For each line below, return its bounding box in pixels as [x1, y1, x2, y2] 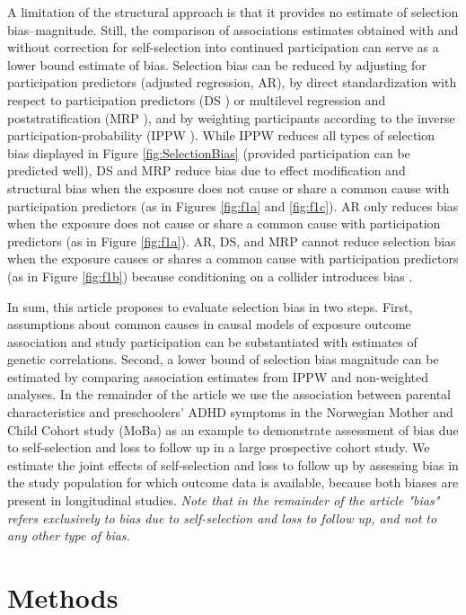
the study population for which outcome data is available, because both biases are [7, 473, 459, 492]
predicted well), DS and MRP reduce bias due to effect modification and [7, 161, 406, 180]
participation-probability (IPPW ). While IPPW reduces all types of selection [7, 126, 435, 145]
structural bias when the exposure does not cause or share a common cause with [7, 178, 450, 197]
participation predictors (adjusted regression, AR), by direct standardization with [7, 73, 457, 92]
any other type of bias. [7, 526, 130, 545]
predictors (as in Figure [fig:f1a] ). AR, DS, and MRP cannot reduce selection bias [7, 231, 456, 250]
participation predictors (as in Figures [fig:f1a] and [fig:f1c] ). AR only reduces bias [7, 196, 459, 215]
